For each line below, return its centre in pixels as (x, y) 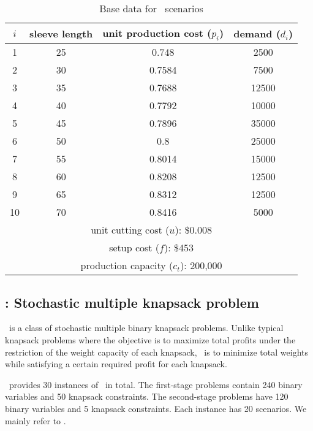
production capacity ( (127, 265)
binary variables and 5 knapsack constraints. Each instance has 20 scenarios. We (156, 408)
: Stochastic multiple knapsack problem (132, 302)
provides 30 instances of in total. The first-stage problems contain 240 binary (156, 384)
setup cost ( (134, 248)
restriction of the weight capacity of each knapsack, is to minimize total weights (156, 352)
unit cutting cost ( (130, 230)
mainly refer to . (36, 420)
